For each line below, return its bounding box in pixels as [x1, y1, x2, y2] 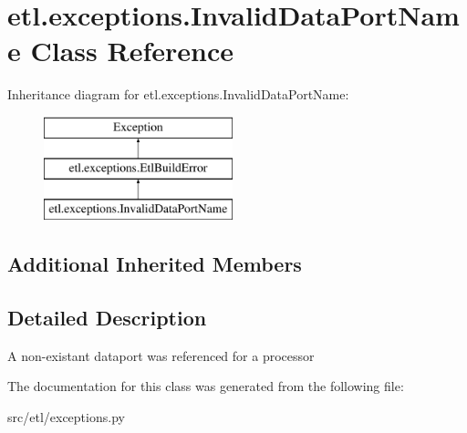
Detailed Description [7, 304, 207, 332]
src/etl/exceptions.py [7, 407, 125, 427]
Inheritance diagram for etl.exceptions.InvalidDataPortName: [7, 85, 349, 104]
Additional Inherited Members [7, 250, 302, 278]
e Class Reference [7, 32, 233, 69]
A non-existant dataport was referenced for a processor [7, 345, 315, 365]
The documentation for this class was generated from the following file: [7, 376, 404, 396]
